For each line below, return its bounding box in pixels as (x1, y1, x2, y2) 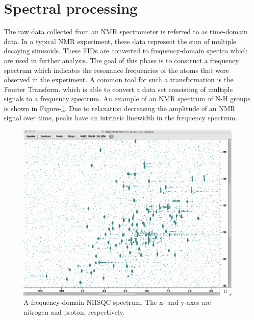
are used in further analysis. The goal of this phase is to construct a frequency (4, 55, 239, 65)
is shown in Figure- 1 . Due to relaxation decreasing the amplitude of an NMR (4, 103, 235, 113)
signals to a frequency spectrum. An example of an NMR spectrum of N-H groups (4, 93, 250, 104)
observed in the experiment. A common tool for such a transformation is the (4, 74, 233, 85)
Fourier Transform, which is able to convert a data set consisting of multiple (4, 84, 233, 94)
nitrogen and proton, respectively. (24, 306, 125, 317)
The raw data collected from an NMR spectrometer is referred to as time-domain (4, 26, 248, 37)
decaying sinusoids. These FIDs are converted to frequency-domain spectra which (4, 46, 248, 56)
